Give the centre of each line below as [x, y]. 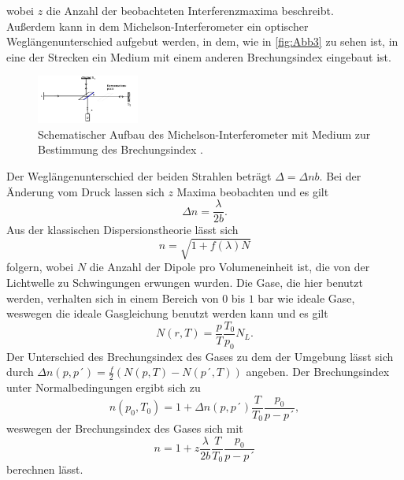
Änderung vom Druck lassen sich [85, 191]
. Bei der [340, 175]
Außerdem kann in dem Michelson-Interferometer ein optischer [158, 26]
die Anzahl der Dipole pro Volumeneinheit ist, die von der [230, 267]
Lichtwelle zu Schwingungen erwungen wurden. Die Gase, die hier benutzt [185, 282]
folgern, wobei [40, 267]
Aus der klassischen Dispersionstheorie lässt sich [122, 230]
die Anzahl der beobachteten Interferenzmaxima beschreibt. [190, 10]
